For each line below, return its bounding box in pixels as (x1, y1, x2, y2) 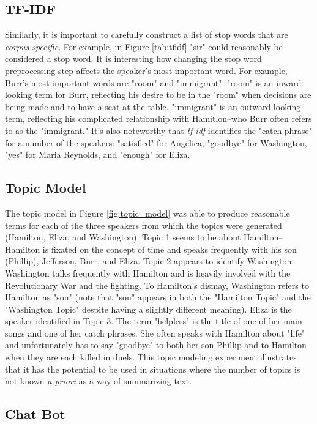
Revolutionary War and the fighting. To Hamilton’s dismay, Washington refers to (5, 278, 309, 291)
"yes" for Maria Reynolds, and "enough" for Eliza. (5, 148, 190, 161)
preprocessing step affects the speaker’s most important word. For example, (5, 64, 288, 76)
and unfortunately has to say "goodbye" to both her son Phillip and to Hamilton (5, 338, 307, 351)
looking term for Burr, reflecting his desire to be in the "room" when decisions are (5, 88, 311, 101)
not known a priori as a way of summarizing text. (5, 374, 192, 387)
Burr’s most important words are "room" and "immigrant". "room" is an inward (5, 76, 302, 89)
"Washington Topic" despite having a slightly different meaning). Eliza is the (5, 302, 292, 315)
